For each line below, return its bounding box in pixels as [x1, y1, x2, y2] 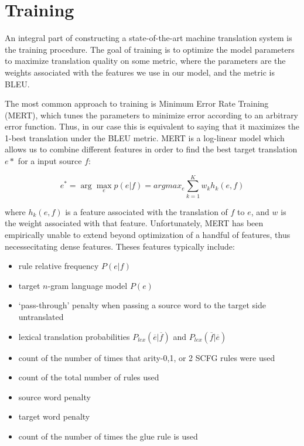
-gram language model [47, 279, 128, 291]
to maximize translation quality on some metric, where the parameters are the [5, 55, 286, 67]
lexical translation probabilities [18, 330, 130, 342]
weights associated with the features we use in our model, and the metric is [5, 66, 275, 78]
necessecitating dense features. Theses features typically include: [5, 240, 235, 252]
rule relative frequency [18, 260, 99, 272]
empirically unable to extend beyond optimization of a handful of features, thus [5, 228, 291, 240]
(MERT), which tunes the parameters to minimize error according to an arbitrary [5, 108, 299, 121]
